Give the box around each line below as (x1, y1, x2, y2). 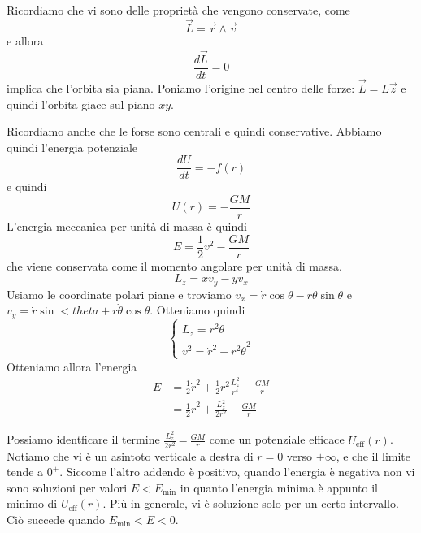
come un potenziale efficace (209, 431, 345, 448)
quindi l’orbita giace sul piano (7, 95, 155, 112)
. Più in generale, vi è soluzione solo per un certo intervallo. (102, 495, 399, 512)
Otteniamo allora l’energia (7, 357, 137, 375)
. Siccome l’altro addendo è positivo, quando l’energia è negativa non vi (59, 463, 415, 480)
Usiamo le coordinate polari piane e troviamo (7, 285, 232, 302)
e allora (7, 32, 44, 49)
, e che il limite (336, 447, 411, 464)
